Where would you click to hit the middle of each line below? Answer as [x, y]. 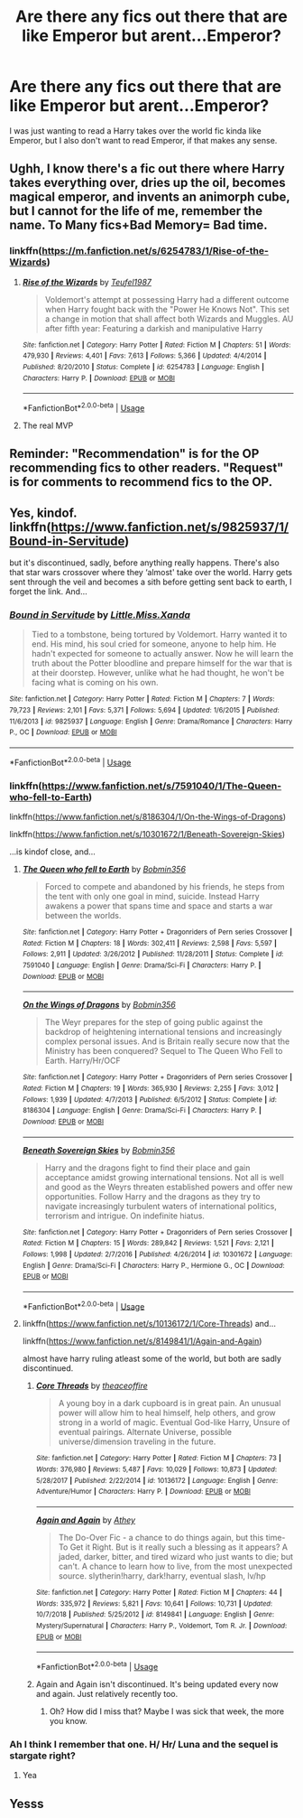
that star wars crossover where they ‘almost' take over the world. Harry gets [151, 573]
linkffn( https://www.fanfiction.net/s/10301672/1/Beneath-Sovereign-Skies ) [147, 834]
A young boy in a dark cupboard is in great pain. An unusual [170, 1403]
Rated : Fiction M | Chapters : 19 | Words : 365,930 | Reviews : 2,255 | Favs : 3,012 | [151, 1088]
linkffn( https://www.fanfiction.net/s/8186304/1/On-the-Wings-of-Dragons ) [148, 816]
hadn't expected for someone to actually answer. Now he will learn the [162, 654]
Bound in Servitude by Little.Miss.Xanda [100, 615]
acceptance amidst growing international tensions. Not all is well [164, 1177]
